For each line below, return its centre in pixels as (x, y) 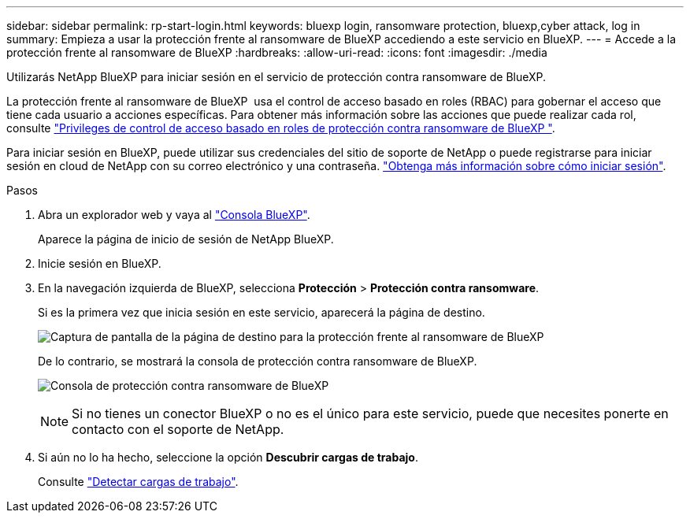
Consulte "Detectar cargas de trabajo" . (138, 482)
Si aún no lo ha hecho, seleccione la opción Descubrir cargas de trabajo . (228, 457)
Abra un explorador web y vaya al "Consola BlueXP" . (174, 215)
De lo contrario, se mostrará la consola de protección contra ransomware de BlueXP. (258, 361)
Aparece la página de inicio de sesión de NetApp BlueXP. (186, 239)
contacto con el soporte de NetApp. (178, 429)
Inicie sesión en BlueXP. (100, 263)
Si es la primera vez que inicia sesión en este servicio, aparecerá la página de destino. (262, 312)
